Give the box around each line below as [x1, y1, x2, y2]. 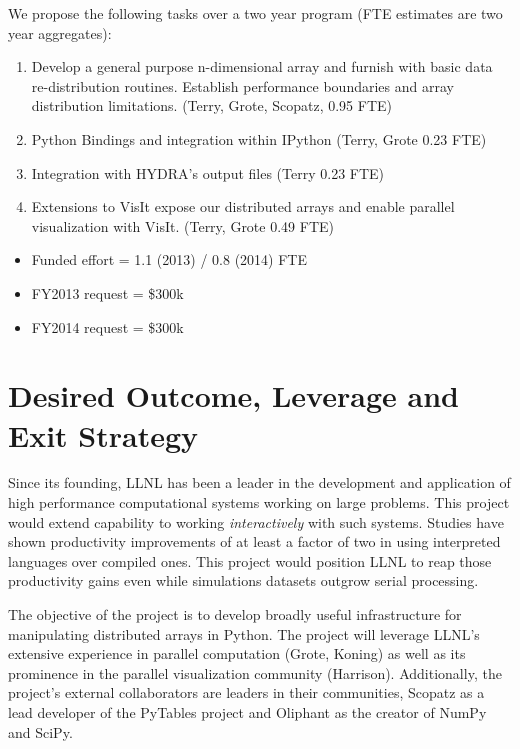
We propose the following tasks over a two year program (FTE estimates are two [8, 3, 503, 23]
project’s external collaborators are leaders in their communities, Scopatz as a [8, 682, 485, 703]
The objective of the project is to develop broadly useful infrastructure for [8, 604, 462, 624]
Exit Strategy [8, 414, 199, 455]
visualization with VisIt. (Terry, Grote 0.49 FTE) [31, 215, 334, 236]
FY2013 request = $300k [31, 282, 184, 303]
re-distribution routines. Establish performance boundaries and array [31, 75, 454, 96]
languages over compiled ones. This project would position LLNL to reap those [8, 550, 492, 571]
